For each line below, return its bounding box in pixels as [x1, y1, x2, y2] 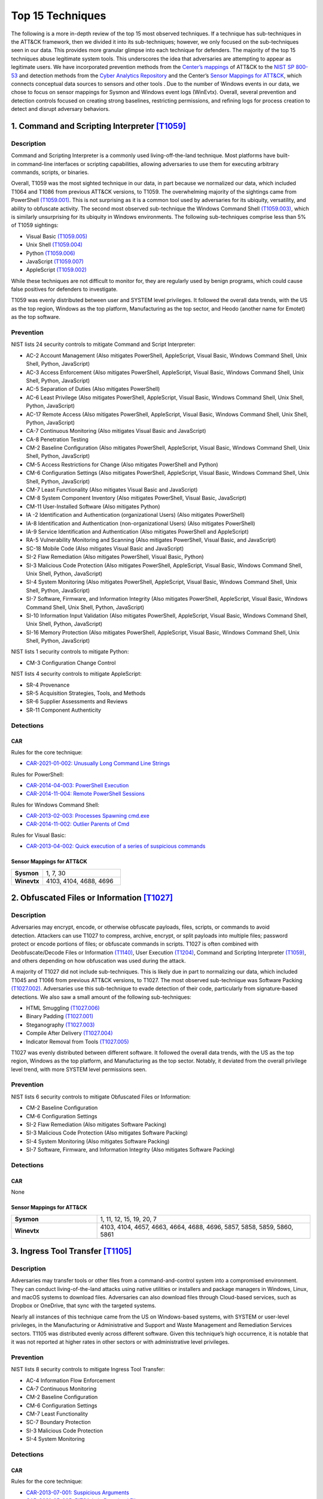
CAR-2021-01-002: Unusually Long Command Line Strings [26, 760, 170, 767]
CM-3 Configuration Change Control [26, 659, 116, 666]
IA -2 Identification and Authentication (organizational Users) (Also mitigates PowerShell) [26, 511, 245, 519]
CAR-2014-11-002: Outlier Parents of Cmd [26, 820, 130, 827]
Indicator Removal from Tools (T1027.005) [26, 1038, 129, 1045]
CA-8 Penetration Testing [26, 435, 89, 443]
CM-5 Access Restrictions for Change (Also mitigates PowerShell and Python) [26, 460, 218, 468]
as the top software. [11, 314, 61, 321]
